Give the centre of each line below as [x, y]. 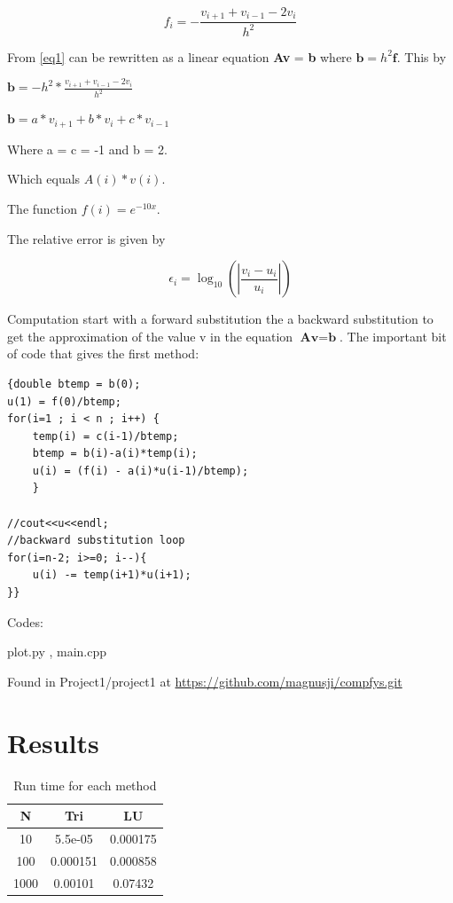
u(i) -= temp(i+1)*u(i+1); [112, 575]
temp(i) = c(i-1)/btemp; [105, 436]
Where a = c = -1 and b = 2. [87, 149]
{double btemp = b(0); [74, 384]
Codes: [25, 621]
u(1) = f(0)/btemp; [64, 401]
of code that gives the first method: [103, 353]
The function [42, 208]
